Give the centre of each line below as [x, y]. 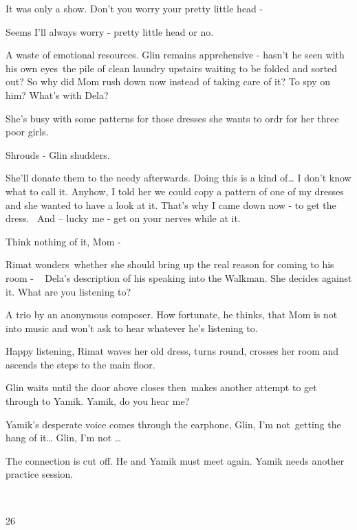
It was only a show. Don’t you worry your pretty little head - [134, 8]
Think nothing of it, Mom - [63, 241]
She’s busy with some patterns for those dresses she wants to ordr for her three [172, 118]
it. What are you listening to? [68, 291]
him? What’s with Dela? [57, 95]
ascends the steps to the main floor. [80, 364]
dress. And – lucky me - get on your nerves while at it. [123, 218]
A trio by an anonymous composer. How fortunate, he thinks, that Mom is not [172, 314]
